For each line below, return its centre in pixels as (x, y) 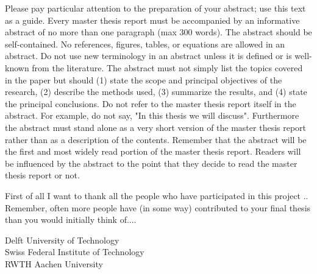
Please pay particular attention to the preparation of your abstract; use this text (155, 8)
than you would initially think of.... (71, 220)
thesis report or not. (42, 175)
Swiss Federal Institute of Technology (75, 252)
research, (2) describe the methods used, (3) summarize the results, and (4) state (156, 92)
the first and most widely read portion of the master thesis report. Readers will (153, 151)
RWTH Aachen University (54, 263)
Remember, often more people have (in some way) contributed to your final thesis (158, 207)
